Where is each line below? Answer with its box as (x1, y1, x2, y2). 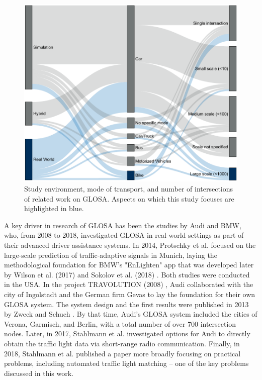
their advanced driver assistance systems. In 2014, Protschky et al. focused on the (4, 240, 256, 250)
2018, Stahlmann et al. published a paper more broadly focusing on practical (4, 348, 241, 358)
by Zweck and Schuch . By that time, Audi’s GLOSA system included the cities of (4, 309, 257, 319)
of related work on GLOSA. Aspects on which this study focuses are (24, 193, 234, 204)
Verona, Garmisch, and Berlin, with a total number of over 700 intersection (4, 318, 236, 329)
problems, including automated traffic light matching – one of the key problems (4, 358, 249, 368)
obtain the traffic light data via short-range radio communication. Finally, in (4, 338, 240, 348)
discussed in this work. (4, 367, 74, 378)
